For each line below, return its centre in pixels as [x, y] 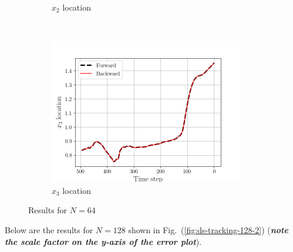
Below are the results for [49, 229]
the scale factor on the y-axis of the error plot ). [103, 241]
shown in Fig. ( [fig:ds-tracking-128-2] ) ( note [208, 229]
